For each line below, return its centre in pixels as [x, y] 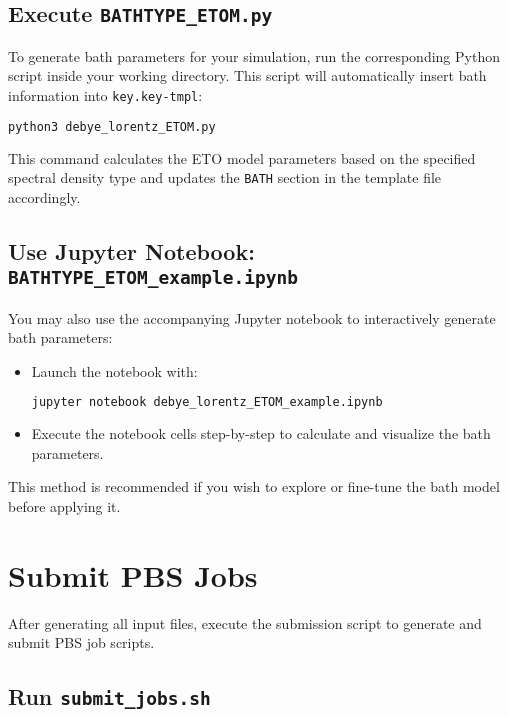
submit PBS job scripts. [81, 642]
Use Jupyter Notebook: [131, 250]
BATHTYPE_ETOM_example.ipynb [153, 278]
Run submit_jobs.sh [109, 696]
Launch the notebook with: [114, 370]
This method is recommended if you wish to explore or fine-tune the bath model [254, 486]
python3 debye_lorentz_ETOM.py [112, 126]
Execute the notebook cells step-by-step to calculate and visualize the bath [261, 433]
